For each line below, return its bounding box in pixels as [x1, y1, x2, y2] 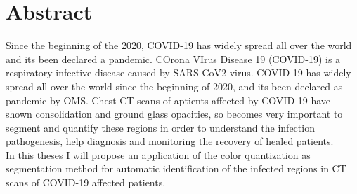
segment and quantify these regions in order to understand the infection [6, 120, 315, 134]
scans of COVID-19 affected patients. [6, 175, 166, 190]
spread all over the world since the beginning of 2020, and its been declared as [6, 78, 343, 93]
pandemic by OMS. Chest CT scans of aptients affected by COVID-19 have [6, 92, 331, 107]
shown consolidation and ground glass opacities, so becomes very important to [6, 106, 343, 121]
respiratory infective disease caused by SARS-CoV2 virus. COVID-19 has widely [6, 65, 351, 80]
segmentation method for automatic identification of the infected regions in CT [6, 161, 346, 176]
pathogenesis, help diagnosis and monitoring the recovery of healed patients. [6, 134, 334, 148]
